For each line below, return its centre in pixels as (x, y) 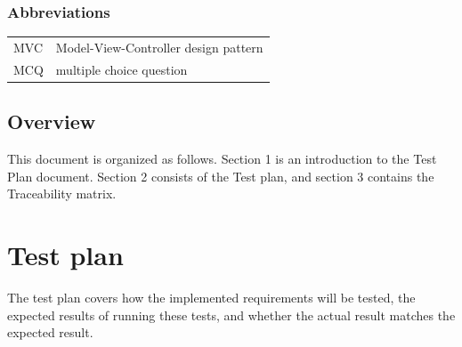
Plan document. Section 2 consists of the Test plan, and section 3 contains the (221, 176)
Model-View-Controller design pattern (159, 47)
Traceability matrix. (62, 194)
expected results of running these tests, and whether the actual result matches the (231, 315)
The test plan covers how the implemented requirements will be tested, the (211, 298)
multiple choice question (122, 69)
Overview (52, 121)
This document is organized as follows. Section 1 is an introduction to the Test (222, 159)
